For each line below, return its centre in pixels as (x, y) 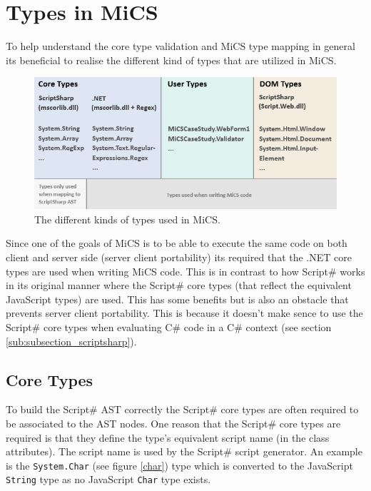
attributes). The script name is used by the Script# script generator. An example (184, 451)
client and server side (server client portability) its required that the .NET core (179, 257)
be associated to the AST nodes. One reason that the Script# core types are (173, 424)
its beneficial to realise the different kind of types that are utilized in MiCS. (171, 60)
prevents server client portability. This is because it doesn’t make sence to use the (184, 313)
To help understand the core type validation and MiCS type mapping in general (181, 46)
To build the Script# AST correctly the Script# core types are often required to (182, 409)
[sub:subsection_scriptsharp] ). (71, 341)
